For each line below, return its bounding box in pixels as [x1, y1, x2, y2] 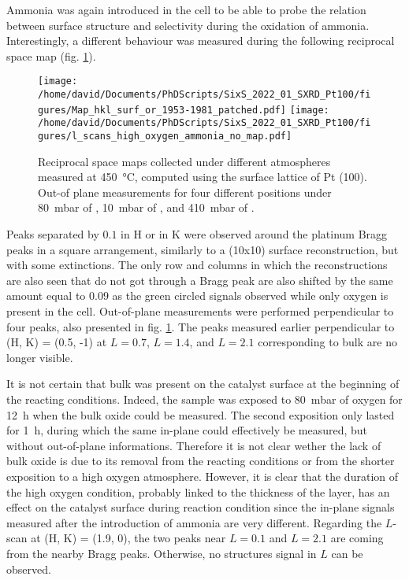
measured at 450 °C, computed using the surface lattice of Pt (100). [38, 168, 367, 185]
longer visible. [6, 349, 73, 365]
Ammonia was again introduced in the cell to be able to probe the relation [6, 2, 366, 17]
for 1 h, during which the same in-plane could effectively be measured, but [6, 422, 367, 438]
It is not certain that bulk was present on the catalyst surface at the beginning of [6, 375, 400, 392]
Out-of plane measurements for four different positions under [38, 183, 332, 200]
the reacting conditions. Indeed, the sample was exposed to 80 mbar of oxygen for [6, 390, 403, 407]
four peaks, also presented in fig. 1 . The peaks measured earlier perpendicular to [6, 318, 395, 334]
